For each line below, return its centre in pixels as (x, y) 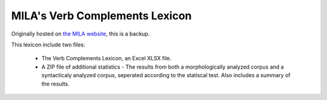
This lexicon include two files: (48, 45)
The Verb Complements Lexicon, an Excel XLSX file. (107, 58)
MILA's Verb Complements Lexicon (101, 16)
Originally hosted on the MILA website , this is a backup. (81, 34)
